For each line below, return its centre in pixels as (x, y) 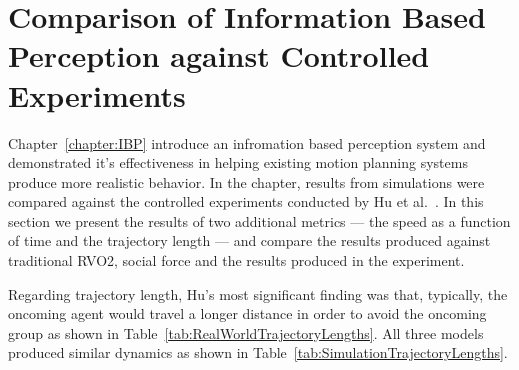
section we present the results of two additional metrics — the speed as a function (259, 220)
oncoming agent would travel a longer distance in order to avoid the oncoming (247, 313)
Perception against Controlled (219, 55)
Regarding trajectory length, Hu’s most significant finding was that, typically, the (258, 293)
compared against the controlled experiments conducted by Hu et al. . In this (246, 201)
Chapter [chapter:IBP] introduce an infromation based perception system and (247, 142)
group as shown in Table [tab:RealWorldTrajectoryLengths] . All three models (246, 332)
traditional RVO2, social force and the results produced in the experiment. (236, 260)
